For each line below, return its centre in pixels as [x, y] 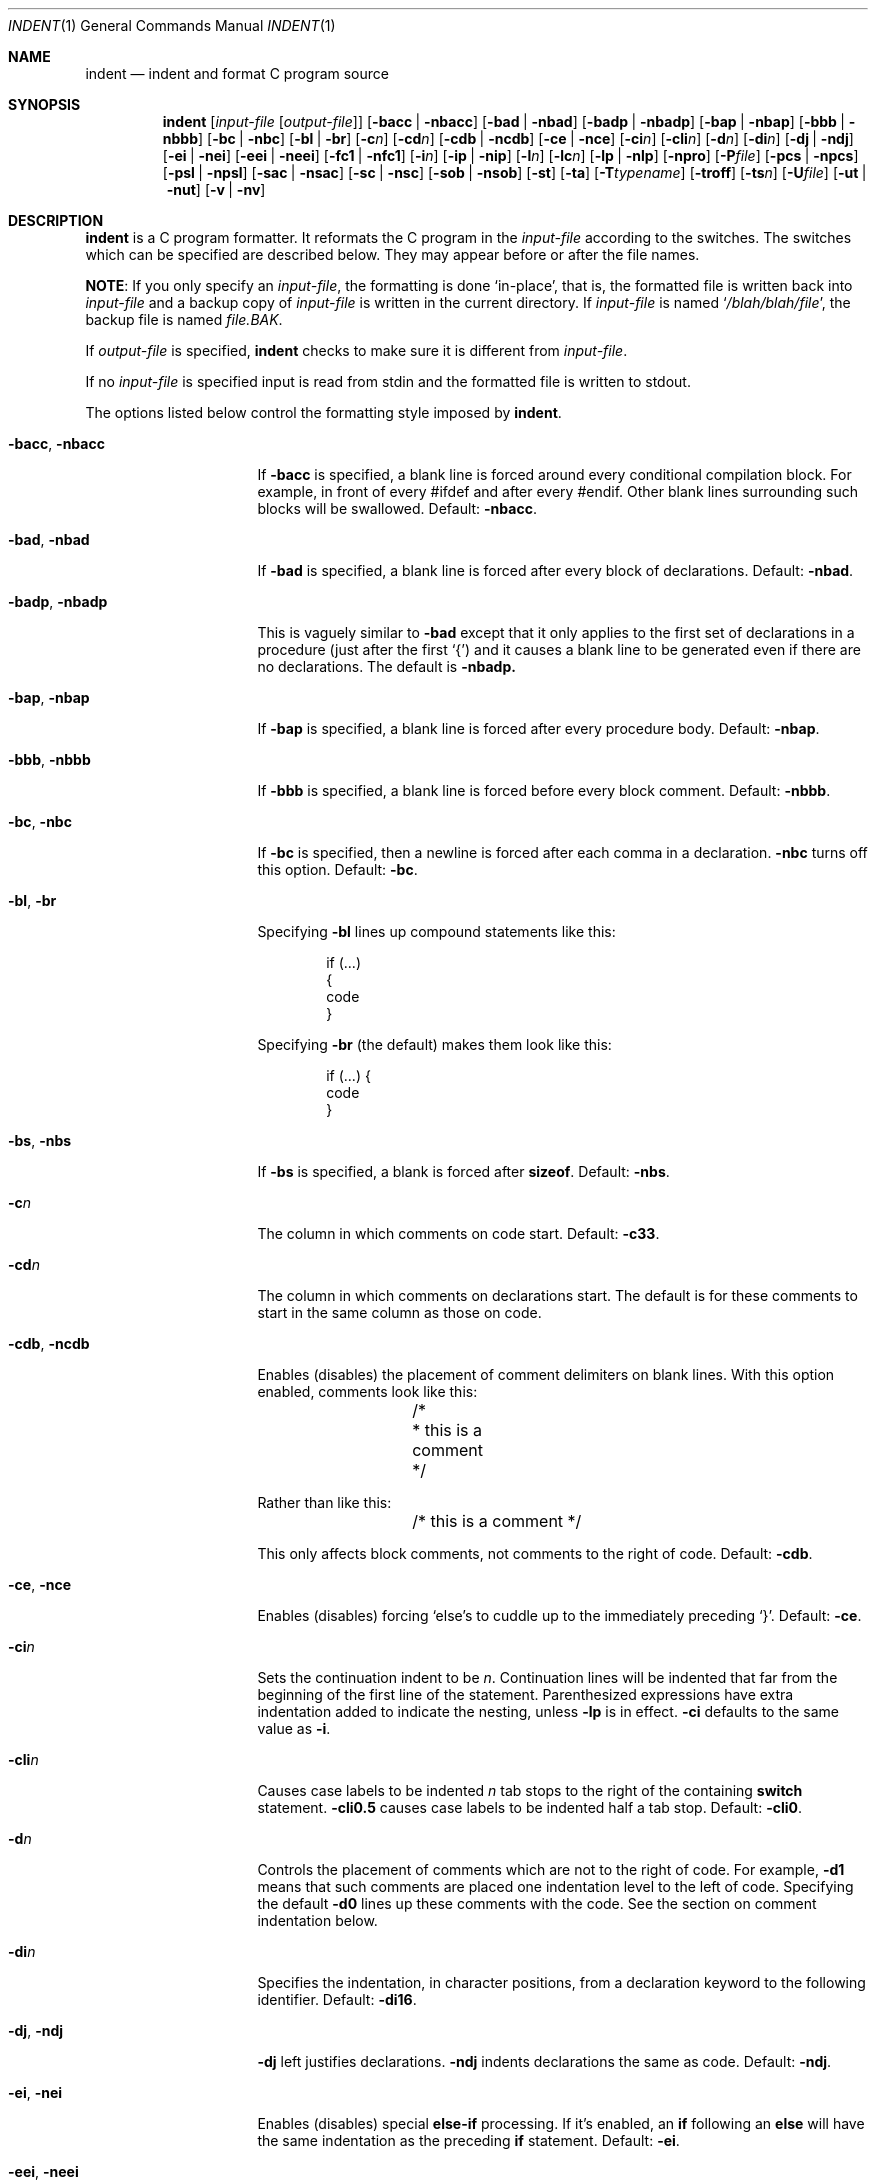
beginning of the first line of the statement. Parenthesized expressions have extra [525, 1694]
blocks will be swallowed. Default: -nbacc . [397, 508]
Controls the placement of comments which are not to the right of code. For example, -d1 [551, 1869]
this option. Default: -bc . [337, 869]
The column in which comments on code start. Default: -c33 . [458, 1233]
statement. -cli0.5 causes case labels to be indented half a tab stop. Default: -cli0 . [529, 1807]
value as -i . [294, 1728]
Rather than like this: [324, 1502]
